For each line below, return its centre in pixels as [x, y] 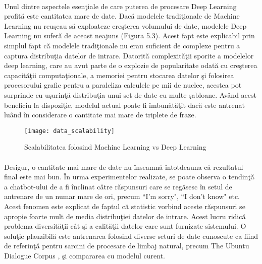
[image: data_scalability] [69, 131]
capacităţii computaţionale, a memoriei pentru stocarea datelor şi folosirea [119, 75]
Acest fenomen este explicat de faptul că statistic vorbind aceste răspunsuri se [125, 206]
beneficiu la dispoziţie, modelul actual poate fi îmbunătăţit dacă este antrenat [124, 105]
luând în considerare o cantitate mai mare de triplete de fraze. [100, 115]
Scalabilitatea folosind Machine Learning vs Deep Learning [115, 147]
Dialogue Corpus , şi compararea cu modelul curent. [85, 255]
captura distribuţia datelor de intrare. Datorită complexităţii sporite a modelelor [129, 55]
